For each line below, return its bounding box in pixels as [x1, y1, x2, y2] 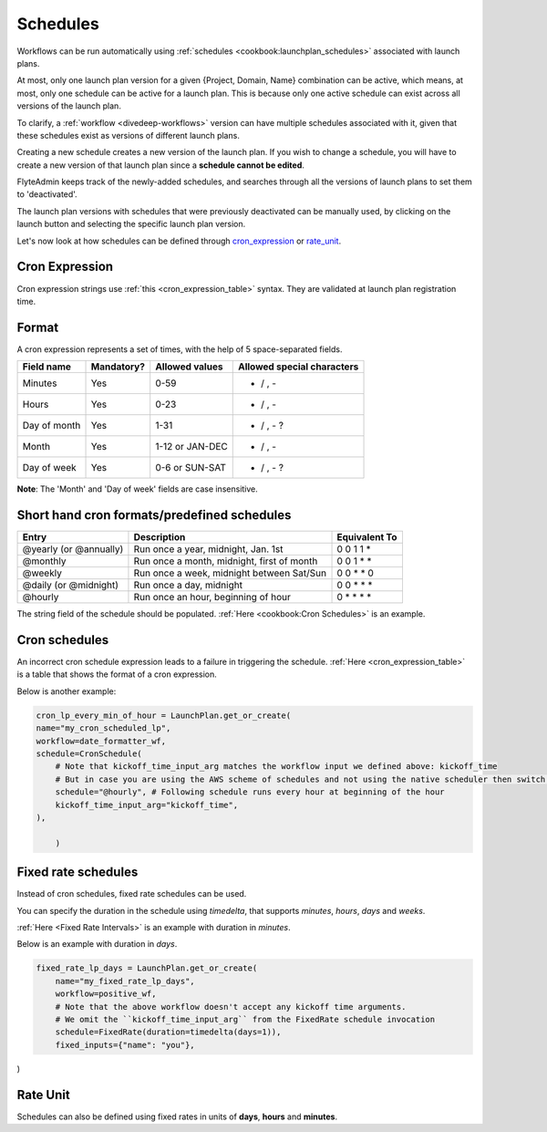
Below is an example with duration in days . [16, 939, 178, 950]
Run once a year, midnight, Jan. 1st [133, 543, 284, 556]
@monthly [22, 555, 67, 567]
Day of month [22, 420, 81, 432]
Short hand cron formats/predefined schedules [16, 507, 292, 524]
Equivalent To [336, 531, 397, 544]
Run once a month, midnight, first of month [133, 555, 318, 567]
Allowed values [155, 360, 223, 373]
